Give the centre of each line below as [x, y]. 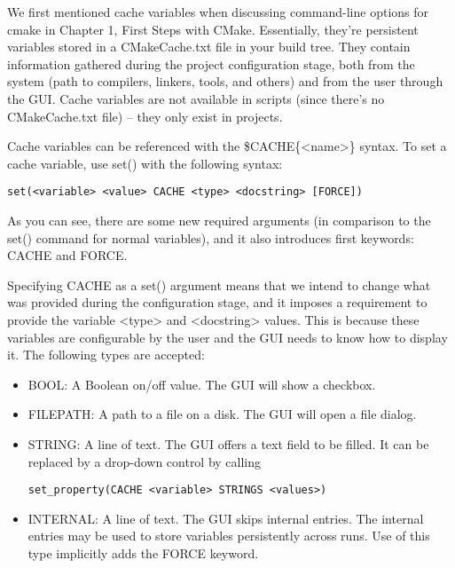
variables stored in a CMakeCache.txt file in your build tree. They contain [209, 47]
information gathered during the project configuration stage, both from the [211, 63]
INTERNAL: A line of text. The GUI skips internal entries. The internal [226, 518]
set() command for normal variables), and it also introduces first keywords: [211, 237]
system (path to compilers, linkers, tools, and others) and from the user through [225, 81]
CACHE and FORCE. [67, 255]
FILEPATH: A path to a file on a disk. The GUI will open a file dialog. [222, 414]
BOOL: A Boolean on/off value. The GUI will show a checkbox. [202, 384]
